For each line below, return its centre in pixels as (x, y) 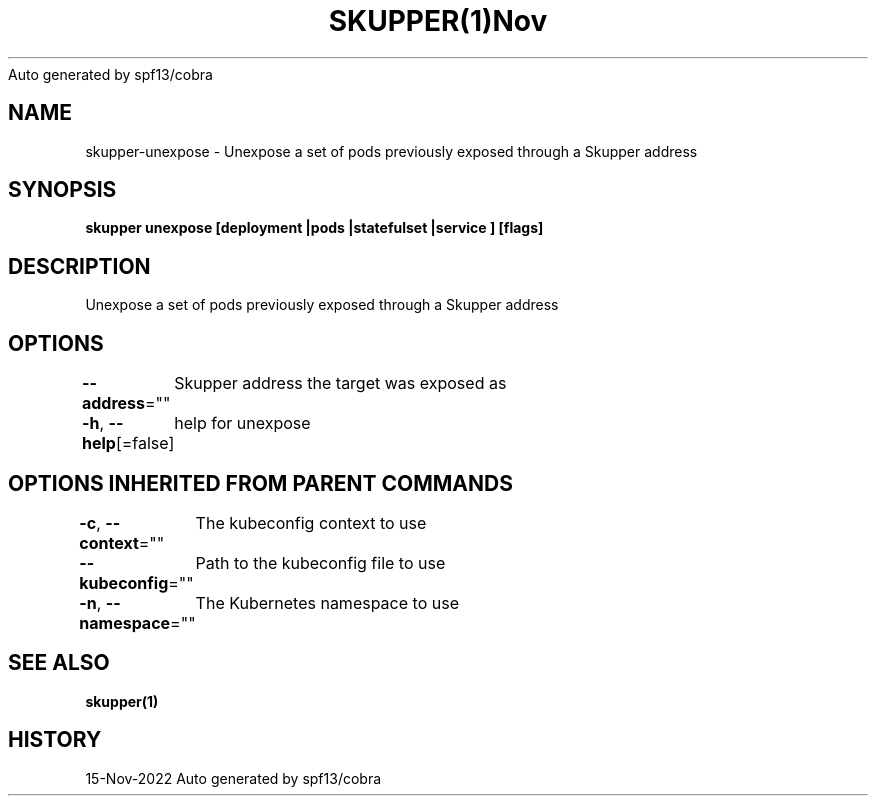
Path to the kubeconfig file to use (320, 562)
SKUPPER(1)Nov (438, 21)
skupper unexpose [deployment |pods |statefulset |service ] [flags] (314, 228)
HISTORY (55, 740)
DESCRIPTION (79, 266)
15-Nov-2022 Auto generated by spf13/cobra (233, 778)
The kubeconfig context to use (311, 522)
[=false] (145, 443)
